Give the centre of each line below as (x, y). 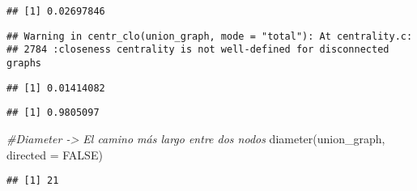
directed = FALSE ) (55, 154)
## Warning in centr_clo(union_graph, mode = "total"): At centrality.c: (210, 36)
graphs (24, 63)
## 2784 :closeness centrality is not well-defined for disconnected (198, 50)
